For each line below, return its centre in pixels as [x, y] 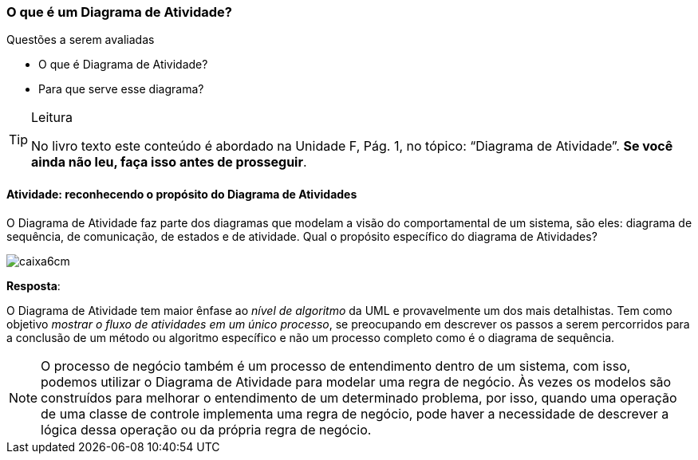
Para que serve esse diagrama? [121, 89]
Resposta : [34, 285]
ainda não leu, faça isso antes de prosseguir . [169, 162]
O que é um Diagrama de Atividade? [119, 12]
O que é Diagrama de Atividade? [123, 65]
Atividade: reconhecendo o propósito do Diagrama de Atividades [182, 194]
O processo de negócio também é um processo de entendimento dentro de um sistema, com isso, [336, 366]
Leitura [52, 118]
